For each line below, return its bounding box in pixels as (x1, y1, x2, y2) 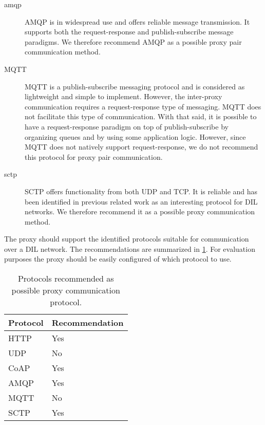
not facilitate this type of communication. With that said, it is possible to (25, 111, 257, 122)
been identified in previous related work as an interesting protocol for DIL (25, 196, 258, 207)
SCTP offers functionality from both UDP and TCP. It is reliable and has (25, 186, 258, 196)
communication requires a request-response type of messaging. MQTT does (25, 101, 261, 112)
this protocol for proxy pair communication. (25, 151, 163, 162)
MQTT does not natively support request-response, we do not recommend (25, 141, 258, 152)
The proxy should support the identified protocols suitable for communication (4, 233, 249, 244)
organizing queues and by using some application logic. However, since (25, 131, 246, 142)
